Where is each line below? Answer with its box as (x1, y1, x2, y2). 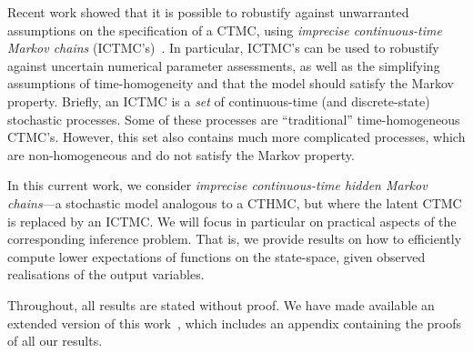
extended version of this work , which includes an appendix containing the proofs (7, 313, 462, 332)
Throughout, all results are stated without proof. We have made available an (7, 295, 435, 314)
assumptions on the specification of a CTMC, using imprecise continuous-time (7, 20, 442, 39)
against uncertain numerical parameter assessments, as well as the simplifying (7, 55, 440, 75)
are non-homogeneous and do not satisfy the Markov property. (7, 145, 355, 164)
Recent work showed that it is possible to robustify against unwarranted (7, 3, 409, 21)
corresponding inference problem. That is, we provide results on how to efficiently (7, 229, 462, 248)
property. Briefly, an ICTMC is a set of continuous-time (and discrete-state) (7, 91, 430, 110)
